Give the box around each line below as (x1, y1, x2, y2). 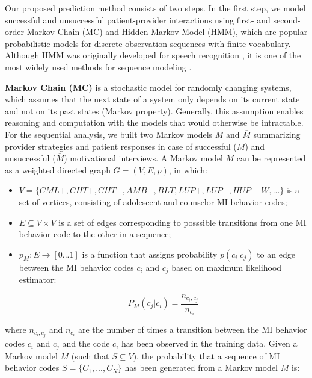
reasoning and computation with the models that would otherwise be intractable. (5, 116, 304, 129)
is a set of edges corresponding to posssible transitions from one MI (58, 215, 307, 228)
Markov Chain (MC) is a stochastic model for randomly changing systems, (5, 81, 292, 93)
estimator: (19, 273, 57, 286)
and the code (62, 337, 110, 350)
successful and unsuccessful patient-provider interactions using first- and (5, 13, 271, 26)
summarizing (253, 128, 301, 140)
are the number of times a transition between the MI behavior (78, 323, 307, 335)
